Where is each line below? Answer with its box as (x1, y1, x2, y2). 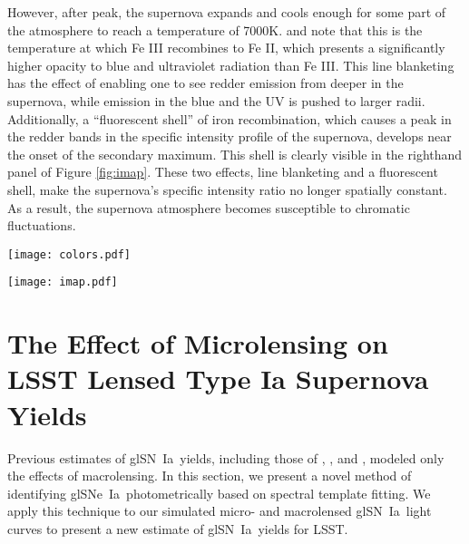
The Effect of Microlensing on (7, 325, 388, 362)
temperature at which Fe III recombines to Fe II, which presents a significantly (7, 38, 445, 57)
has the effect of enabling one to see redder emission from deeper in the (7, 73, 404, 92)
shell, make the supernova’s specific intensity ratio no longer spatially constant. (7, 180, 447, 199)
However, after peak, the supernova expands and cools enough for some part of (7, 3, 446, 21)
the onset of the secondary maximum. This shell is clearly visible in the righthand (7, 144, 463, 163)
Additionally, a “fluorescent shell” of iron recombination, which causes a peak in (7, 109, 452, 128)
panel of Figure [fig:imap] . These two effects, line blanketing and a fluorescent (7, 162, 438, 181)
